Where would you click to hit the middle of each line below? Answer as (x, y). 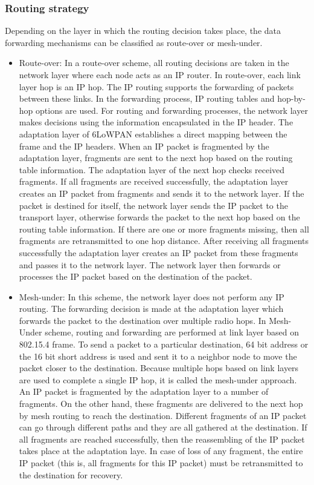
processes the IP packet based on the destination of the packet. (136, 276)
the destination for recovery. (71, 474)
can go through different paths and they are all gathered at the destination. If (163, 427)
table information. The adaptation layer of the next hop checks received (152, 169)
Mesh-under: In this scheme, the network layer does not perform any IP (152, 296)
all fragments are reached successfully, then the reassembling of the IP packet (162, 439)
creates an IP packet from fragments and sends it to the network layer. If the (162, 193)
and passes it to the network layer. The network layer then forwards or (150, 264)
